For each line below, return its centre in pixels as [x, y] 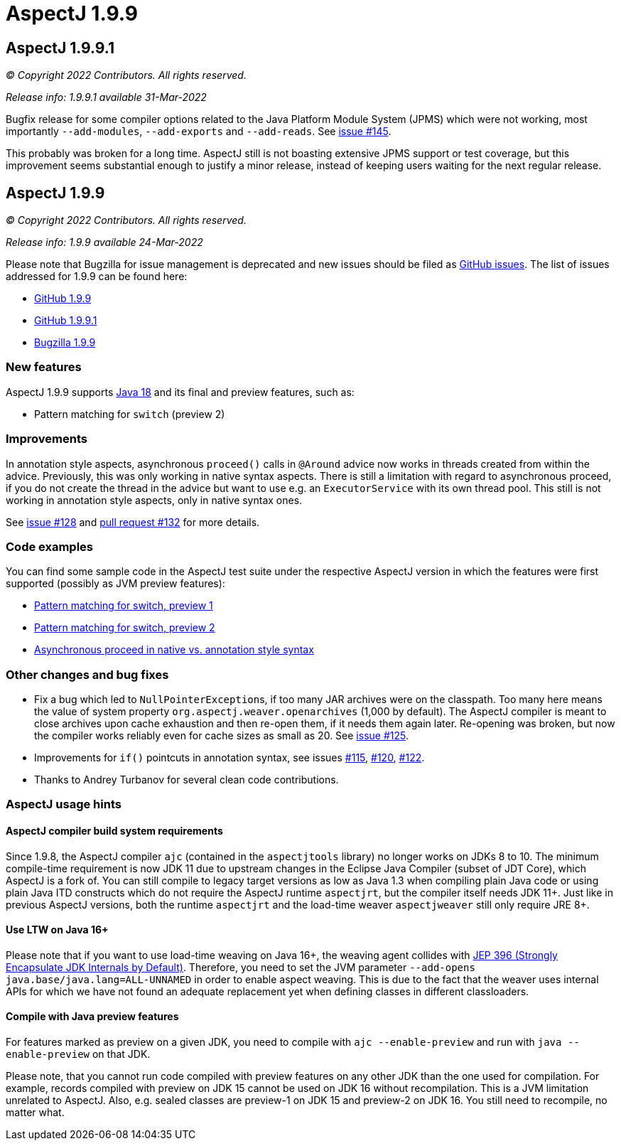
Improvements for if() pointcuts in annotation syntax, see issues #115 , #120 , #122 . [229, 758]
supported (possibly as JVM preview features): [115, 584]
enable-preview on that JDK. [78, 1054]
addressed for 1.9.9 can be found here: [97, 277]
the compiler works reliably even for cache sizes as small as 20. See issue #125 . [221, 736]
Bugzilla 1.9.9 [65, 343]
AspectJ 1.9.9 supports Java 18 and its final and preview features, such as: [180, 392]
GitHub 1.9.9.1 [66, 321]
